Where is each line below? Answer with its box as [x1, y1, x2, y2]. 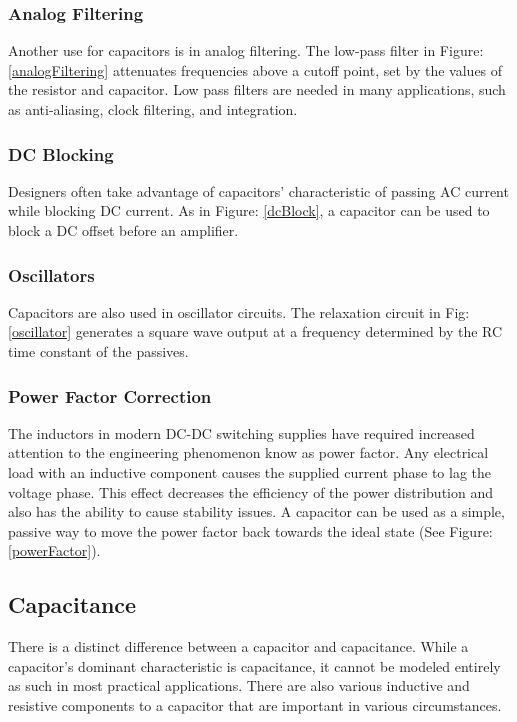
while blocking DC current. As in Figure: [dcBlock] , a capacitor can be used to [8, 200, 490, 221]
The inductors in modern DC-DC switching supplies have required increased [8, 422, 475, 443]
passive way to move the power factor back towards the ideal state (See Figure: [8, 520, 493, 541]
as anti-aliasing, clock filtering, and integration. [8, 99, 298, 119]
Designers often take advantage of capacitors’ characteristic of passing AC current [8, 180, 509, 201]
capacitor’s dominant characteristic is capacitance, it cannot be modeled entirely [8, 655, 501, 676]
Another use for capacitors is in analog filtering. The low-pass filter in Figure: [8, 40, 484, 61]
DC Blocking [8, 141, 114, 166]
